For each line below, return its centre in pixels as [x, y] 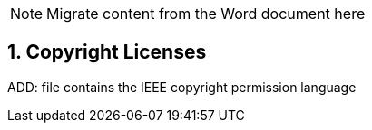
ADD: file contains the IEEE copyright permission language [182, 87]
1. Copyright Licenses [107, 52]
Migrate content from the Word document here [206, 14]
